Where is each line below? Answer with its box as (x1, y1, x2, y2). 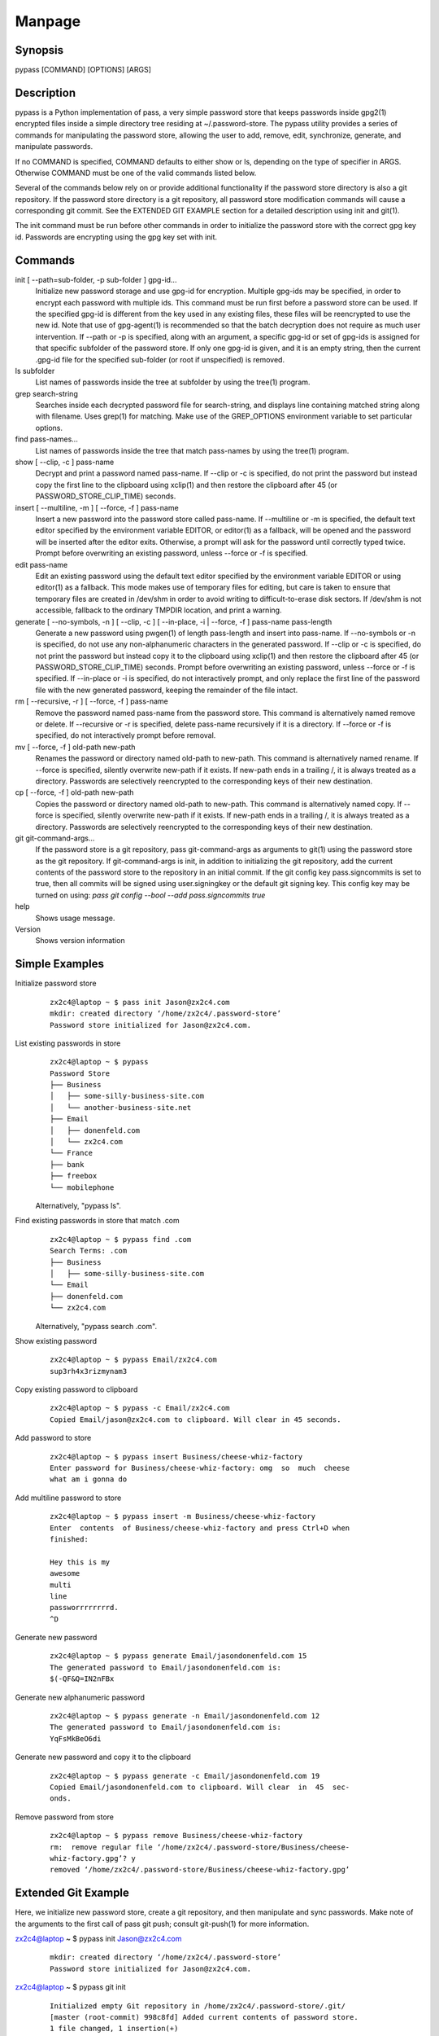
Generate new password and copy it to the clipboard (15, 1752, 191, 1762)
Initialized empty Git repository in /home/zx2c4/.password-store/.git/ (50, 2001, 346, 2011)
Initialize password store (15, 978, 97, 989)
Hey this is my (50, 1557, 111, 1567)
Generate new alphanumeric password (15, 1692, 146, 1702)
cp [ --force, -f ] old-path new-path (15, 788, 134, 797)
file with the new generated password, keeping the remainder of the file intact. (35, 685, 298, 695)
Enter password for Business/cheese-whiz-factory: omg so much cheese (50, 1463, 350, 1473)
